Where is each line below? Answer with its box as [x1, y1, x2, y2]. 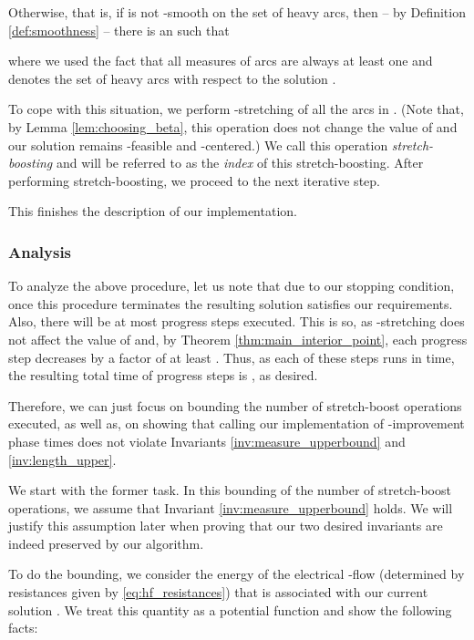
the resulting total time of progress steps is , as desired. [8, 366, 318, 385]
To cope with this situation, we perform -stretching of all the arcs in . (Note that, [8, 99, 464, 119]
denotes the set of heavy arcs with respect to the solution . [8, 68, 336, 88]
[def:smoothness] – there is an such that [8, 20, 230, 39]
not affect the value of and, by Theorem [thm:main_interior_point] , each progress [8, 329, 468, 348]
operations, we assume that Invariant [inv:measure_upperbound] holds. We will [8, 498, 453, 517]
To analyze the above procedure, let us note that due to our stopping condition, [8, 276, 455, 295]
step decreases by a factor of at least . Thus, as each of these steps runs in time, [8, 347, 455, 366]
